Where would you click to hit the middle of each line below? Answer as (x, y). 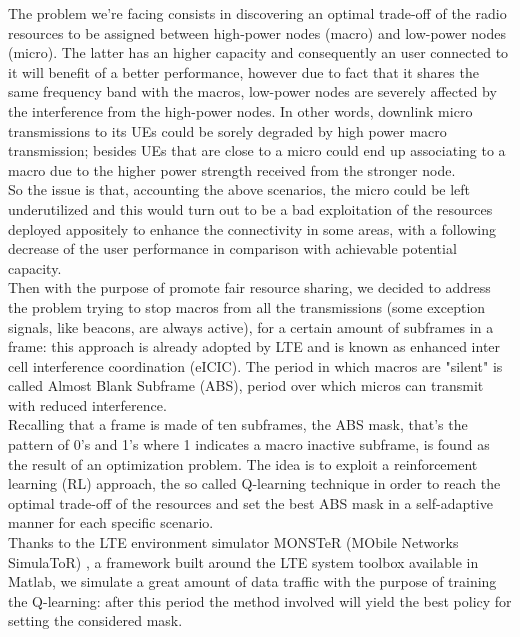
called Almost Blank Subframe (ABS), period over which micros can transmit (246, 385)
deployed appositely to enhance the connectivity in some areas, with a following (252, 228)
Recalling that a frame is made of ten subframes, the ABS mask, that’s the (238, 424)
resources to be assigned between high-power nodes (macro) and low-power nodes (257, 32)
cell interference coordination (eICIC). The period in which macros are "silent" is (255, 365)
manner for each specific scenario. (111, 522)
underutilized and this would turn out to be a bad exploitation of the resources (250, 208)
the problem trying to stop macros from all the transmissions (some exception (247, 306)
